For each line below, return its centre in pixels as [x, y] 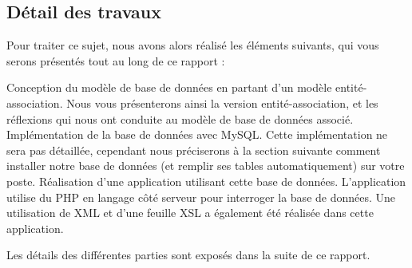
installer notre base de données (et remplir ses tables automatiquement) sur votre [206, 166]
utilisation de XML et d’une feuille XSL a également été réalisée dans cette [190, 213]
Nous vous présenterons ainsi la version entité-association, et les [222, 102]
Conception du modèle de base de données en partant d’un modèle [169, 87]
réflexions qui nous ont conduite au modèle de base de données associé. [180, 118]
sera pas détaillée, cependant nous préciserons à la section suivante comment [194, 150]
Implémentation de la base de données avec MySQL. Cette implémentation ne [197, 134]
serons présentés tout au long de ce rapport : [116, 60]
